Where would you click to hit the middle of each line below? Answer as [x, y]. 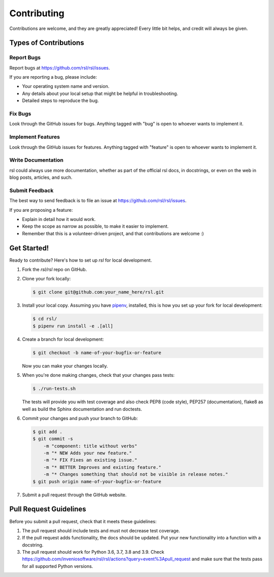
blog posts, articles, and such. [41, 177]
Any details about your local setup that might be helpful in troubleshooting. [100, 93]
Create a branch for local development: [63, 339]
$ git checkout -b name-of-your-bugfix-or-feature [97, 352]
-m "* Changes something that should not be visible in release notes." [136, 474]
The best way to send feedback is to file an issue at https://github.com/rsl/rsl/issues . [98, 201]
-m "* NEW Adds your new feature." [88, 453]
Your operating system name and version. [66, 86]
